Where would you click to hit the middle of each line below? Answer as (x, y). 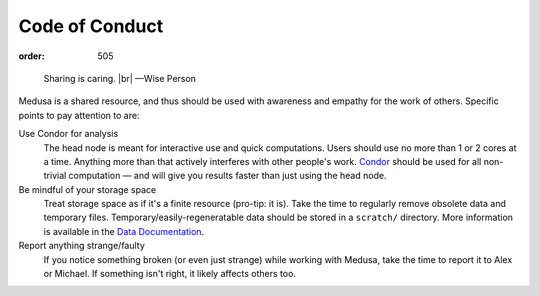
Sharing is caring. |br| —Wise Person (120, 78)
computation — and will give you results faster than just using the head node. (227, 176)
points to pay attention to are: (79, 115)
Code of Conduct (91, 26)
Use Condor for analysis (68, 134)
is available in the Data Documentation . (124, 231)
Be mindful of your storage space (87, 189)
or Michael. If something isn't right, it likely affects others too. (170, 274)
